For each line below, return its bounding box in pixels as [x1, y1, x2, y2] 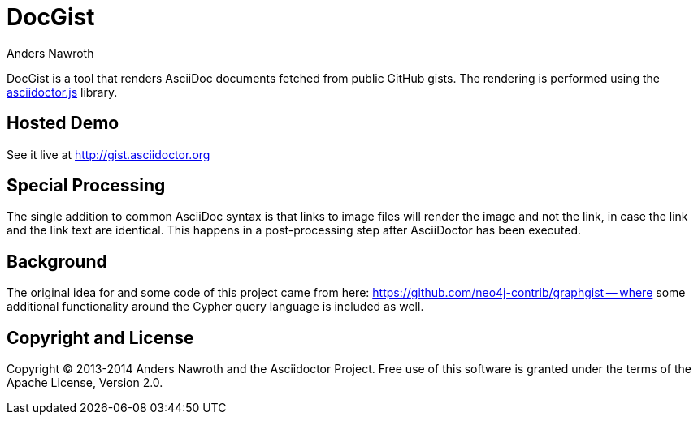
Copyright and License [7, 327, 194, 348]
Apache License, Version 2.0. [7, 376, 163, 390]
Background [7, 251, 107, 272]
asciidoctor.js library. [7, 84, 118, 99]
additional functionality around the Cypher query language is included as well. [7, 299, 424, 314]
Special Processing [7, 175, 166, 196]
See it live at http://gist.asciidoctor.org [7, 147, 210, 161]
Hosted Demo [7, 113, 119, 134]
